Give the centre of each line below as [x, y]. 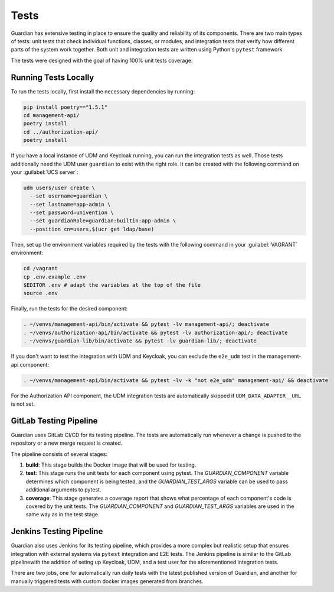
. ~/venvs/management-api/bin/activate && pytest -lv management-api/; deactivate [146, 324]
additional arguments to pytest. [63, 490]
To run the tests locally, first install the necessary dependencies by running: [103, 91]
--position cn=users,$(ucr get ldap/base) [92, 229]
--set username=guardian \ [69, 196]
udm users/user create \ [59, 187]
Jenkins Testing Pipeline [57, 531]
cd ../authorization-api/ [61, 132]
